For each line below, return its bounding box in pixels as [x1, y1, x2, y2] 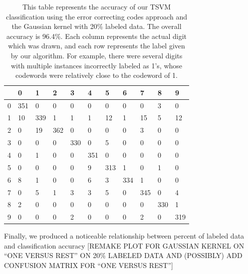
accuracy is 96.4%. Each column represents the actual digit [6, 30, 187, 41]
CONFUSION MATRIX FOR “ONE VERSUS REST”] [4, 260, 173, 271]
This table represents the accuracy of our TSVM [22, 1, 171, 11]
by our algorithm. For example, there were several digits [10, 50, 183, 60]
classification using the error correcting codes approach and [6, 11, 187, 21]
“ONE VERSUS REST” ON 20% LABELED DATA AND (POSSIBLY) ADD [4, 250, 243, 261]
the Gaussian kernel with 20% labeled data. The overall [11, 21, 182, 31]
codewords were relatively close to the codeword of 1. [15, 70, 178, 80]
